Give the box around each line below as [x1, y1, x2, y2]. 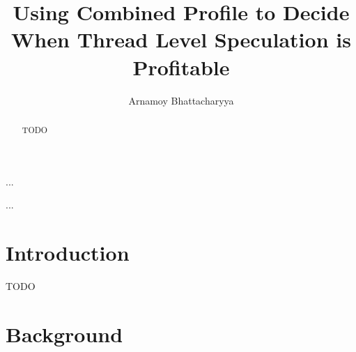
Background [6, 319, 123, 348]
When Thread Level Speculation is [11, 25, 351, 54]
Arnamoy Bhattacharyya [128, 93, 234, 107]
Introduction [6, 238, 130, 266]
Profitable [132, 52, 230, 81]
